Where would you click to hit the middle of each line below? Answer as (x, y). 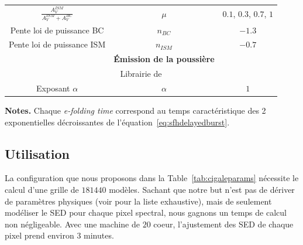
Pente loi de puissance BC (57, 30)
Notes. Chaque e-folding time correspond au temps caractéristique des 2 (135, 110)
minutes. (99, 235)
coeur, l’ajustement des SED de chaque (223, 224)
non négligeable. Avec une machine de (72, 224)
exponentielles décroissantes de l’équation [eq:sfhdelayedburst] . (117, 122)
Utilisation (37, 153)
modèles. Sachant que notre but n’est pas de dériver (202, 190)
